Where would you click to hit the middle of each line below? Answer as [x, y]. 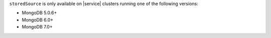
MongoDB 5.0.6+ [39, 13]
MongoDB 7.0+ [37, 27]
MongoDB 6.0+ [38, 19]
